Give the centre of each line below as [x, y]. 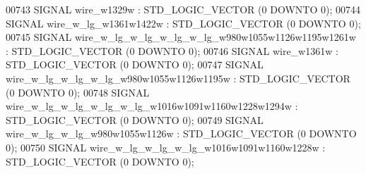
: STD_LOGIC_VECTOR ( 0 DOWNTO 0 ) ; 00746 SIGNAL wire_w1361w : [172, 50]
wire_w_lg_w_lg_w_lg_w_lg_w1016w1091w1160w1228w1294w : [152, 106]
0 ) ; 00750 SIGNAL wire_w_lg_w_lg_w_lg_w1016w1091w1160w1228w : [166, 147]
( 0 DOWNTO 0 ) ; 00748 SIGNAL [78, 92]
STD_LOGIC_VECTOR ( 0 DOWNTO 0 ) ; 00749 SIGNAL [135, 119]
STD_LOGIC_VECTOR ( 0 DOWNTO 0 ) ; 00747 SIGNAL [135, 64]
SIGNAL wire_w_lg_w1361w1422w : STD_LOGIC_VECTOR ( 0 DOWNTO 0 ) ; [183, 23]
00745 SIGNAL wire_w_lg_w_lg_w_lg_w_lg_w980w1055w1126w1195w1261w [181, 37]
